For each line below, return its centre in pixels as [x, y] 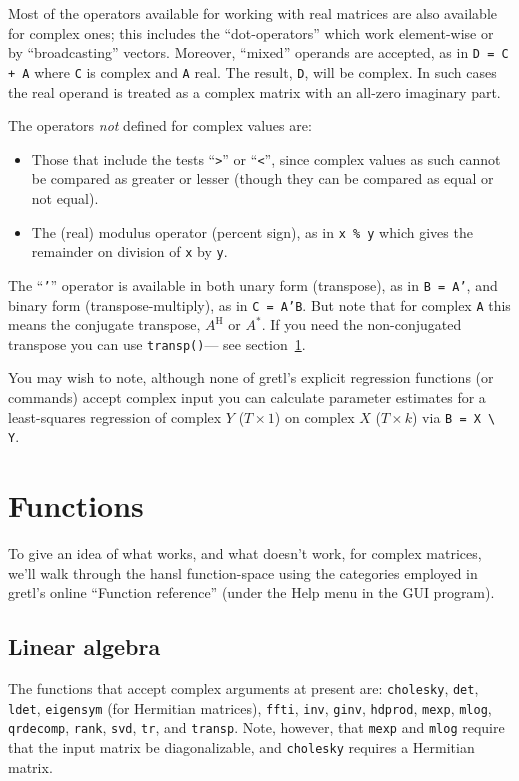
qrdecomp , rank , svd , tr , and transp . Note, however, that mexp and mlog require [256, 727]
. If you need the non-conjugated [361, 324]
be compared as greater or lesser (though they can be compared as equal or [262, 178]
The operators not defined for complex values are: [160, 125]
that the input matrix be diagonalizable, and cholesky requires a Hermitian [241, 746]
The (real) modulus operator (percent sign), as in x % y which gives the [252, 231]
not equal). [65, 197]
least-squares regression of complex [115, 416]
